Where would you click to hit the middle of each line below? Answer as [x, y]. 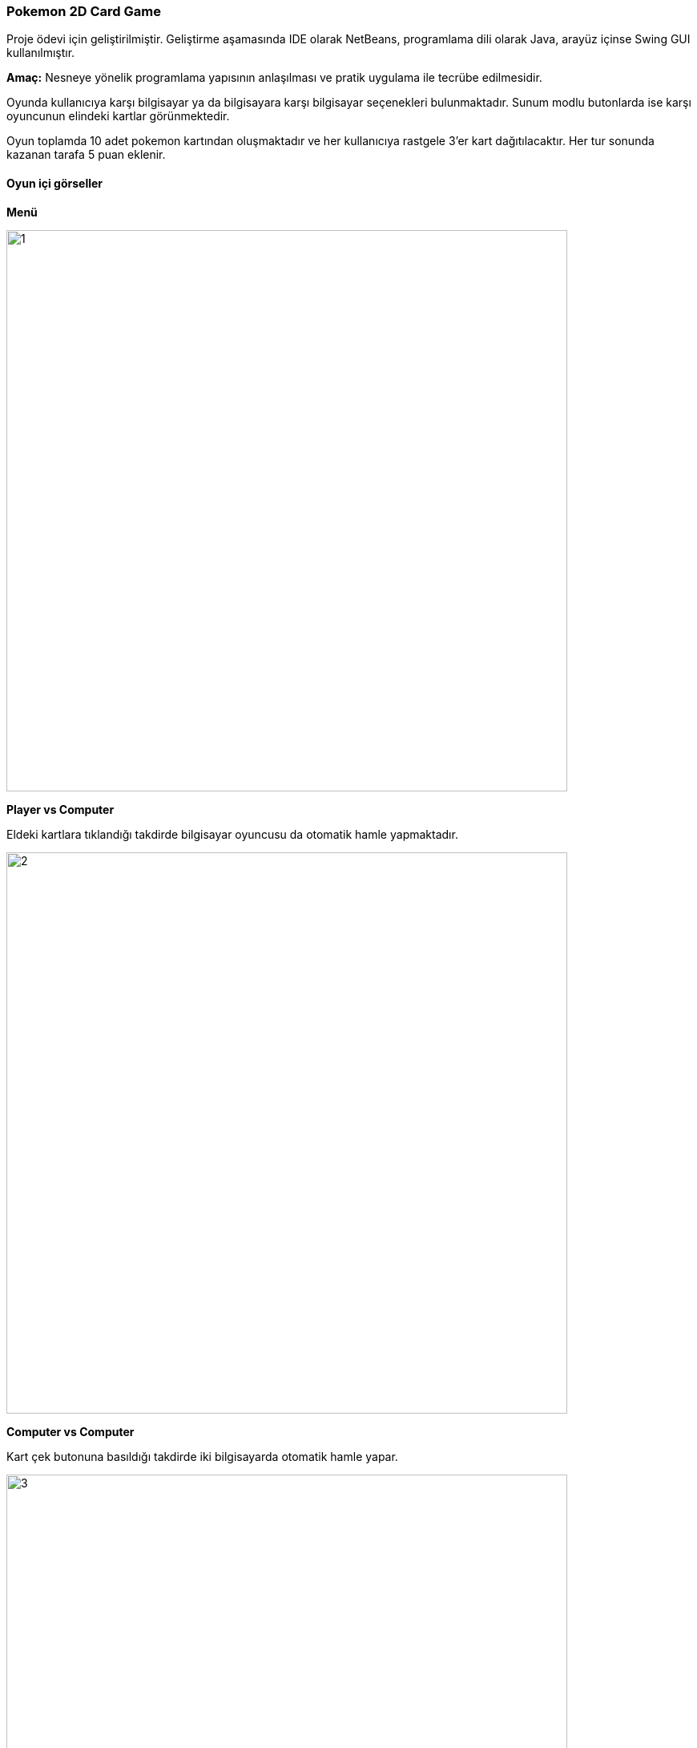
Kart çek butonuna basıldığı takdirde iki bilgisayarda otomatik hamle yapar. [202, 1456]
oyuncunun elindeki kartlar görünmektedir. [118, 116]
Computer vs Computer [71, 1431]
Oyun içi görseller [55, 183]
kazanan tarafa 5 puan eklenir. [86, 155]
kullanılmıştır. [41, 53]
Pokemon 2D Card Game [84, 11]
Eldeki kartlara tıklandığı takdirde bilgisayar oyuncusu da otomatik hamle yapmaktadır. [232, 834]
